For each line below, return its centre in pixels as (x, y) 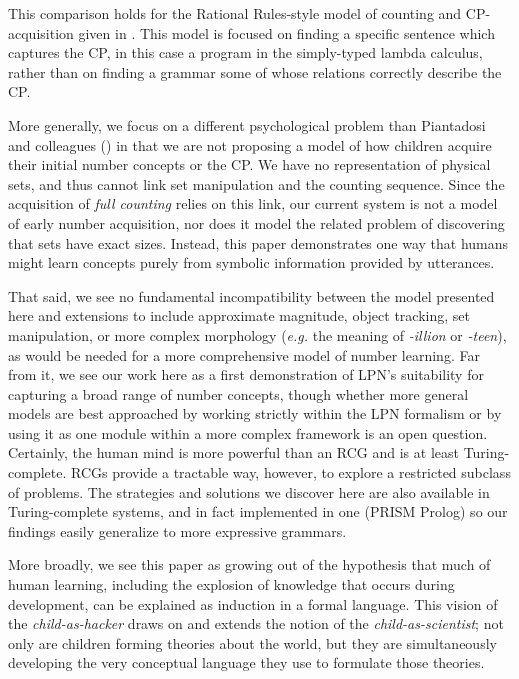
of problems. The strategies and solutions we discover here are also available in (249, 491)
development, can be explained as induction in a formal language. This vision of (253, 603)
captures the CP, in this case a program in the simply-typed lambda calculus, (245, 52)
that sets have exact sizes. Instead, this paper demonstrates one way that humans (258, 242)
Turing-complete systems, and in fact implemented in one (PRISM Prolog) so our (258, 511)
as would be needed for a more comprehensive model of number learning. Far (244, 354)
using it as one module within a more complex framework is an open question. (248, 432)
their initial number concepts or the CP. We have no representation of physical (249, 164)
